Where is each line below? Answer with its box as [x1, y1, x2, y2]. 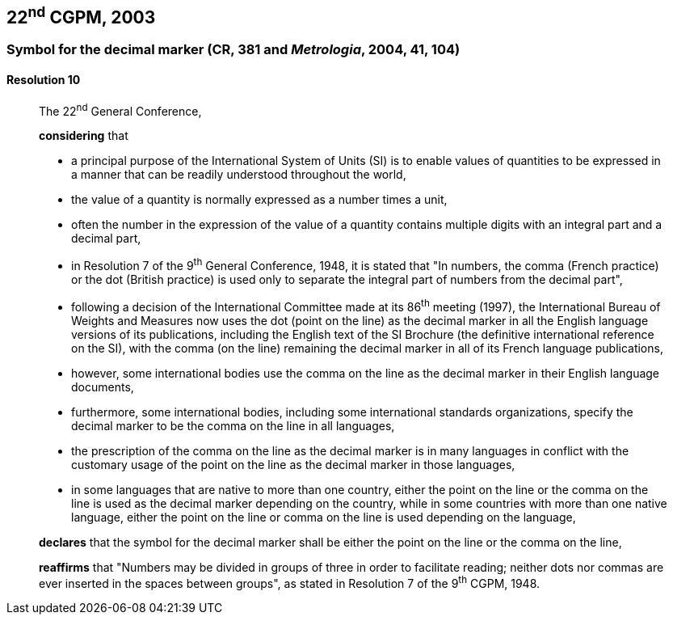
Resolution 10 [6, 73, 81, 87]
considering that [39, 129, 128, 143]
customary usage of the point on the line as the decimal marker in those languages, [71, 457, 515, 471]
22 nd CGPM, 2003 [6, 3, 156, 27]
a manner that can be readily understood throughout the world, [71, 167, 406, 182]
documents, [71, 379, 134, 394]
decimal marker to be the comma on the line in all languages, [71, 418, 395, 433]
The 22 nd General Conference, [39, 101, 202, 118]
